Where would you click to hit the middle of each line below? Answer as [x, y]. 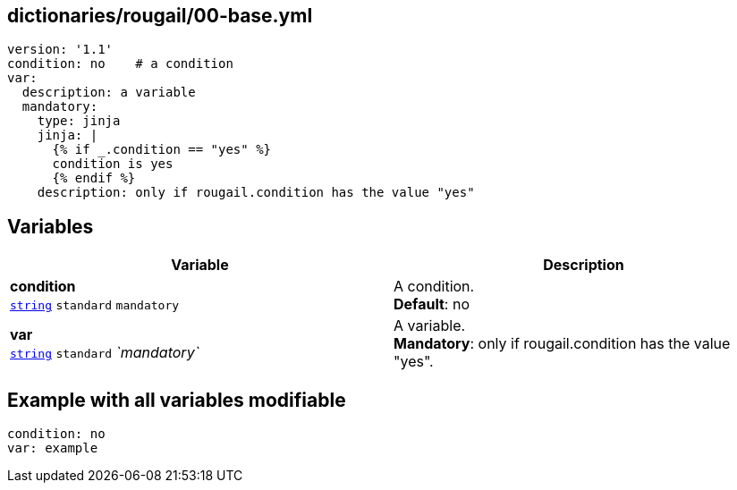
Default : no [432, 304]
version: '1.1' [60, 50]
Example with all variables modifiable [177, 400]
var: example [53, 448]
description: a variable [109, 93]
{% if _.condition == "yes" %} [162, 150]
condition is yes [113, 164]
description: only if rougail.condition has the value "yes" [256, 193]
